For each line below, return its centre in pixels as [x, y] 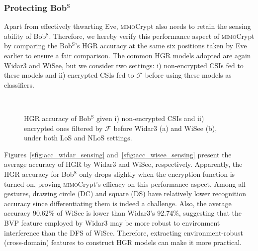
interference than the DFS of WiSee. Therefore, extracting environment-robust [124, 232]
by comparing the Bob [38, 46]
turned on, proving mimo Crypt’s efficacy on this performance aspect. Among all [125, 184]
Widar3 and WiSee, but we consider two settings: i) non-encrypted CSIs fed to [124, 65]
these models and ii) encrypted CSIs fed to [69, 75]
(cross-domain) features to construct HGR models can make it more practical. [123, 242]
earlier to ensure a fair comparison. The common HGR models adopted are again [128, 55]
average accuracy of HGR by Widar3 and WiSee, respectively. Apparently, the [123, 164]
